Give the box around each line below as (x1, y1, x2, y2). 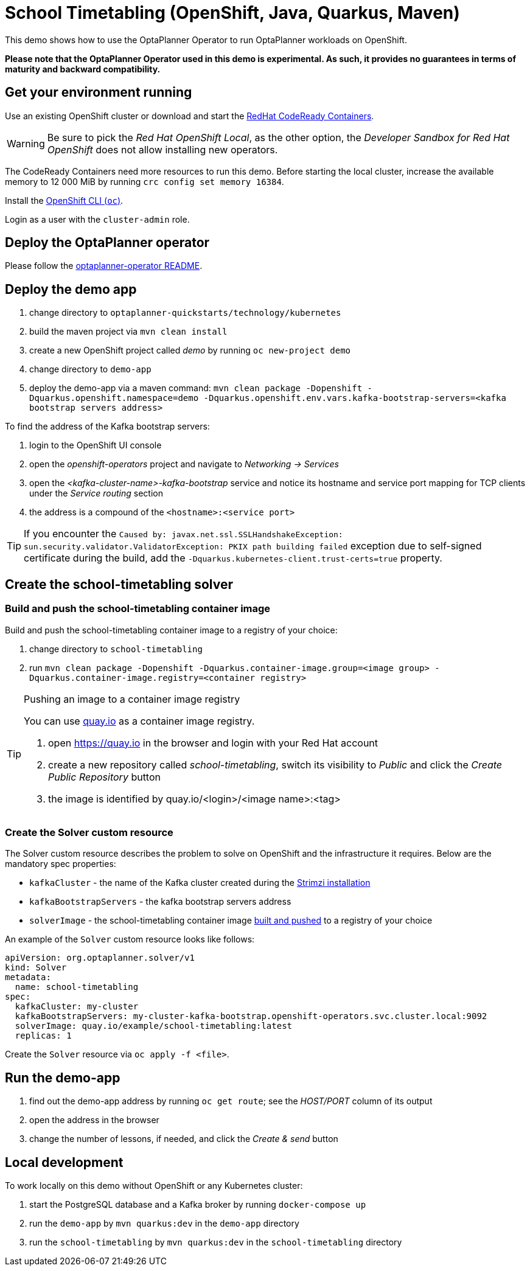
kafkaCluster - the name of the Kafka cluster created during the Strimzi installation (29, 877, 371, 888)
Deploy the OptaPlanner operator (5, 235, 210, 251)
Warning (7, 137, 45, 150)
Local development (5, 1154, 124, 1170)
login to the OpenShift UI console (29, 440, 162, 451)
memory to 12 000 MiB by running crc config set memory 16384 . (5, 176, 284, 187)
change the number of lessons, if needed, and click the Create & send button (29, 1133, 338, 1144)
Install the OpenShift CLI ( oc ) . (5, 195, 124, 206)
